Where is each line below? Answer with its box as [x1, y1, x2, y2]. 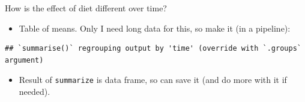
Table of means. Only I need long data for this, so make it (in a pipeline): [19, 21, 291, 34]
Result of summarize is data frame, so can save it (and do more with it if [19, 73, 287, 86]
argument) [5, 55, 44, 64]
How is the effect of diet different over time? [5, 2, 167, 14]
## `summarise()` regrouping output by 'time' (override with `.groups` [5, 44, 301, 53]
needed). [19, 85, 50, 98]
